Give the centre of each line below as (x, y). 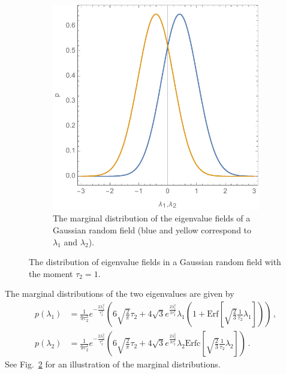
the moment (51, 273)
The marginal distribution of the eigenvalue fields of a (152, 218)
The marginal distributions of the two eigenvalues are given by (120, 294)
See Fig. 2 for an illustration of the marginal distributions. (113, 364)
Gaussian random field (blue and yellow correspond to (152, 230)
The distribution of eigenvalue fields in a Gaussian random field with (155, 262)
